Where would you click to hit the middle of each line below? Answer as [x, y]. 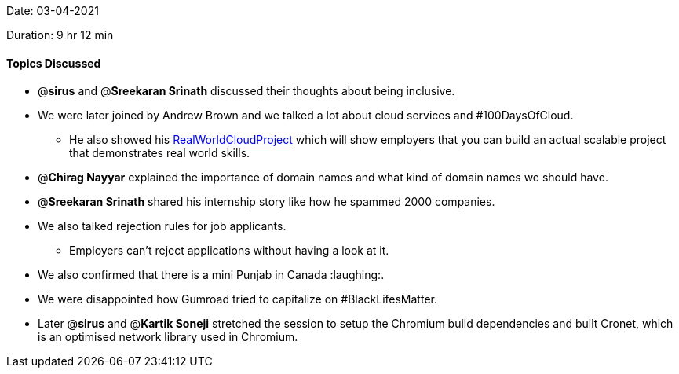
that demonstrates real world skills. [160, 153]
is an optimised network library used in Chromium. [168, 337]
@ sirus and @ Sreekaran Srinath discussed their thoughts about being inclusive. [246, 91]
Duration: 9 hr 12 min [60, 35]
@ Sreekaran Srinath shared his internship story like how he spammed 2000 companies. [266, 202]
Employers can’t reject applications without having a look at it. [229, 251]
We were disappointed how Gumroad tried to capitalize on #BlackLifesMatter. [237, 299]
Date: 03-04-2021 [53, 11]
